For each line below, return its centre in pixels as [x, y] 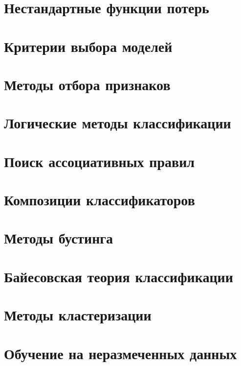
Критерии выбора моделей [88, 46]
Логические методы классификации [118, 123]
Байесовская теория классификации [119, 276]
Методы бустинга [59, 238]
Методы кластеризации [78, 315]
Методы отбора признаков [87, 84]
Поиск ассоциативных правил [99, 161]
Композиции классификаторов [99, 200]
